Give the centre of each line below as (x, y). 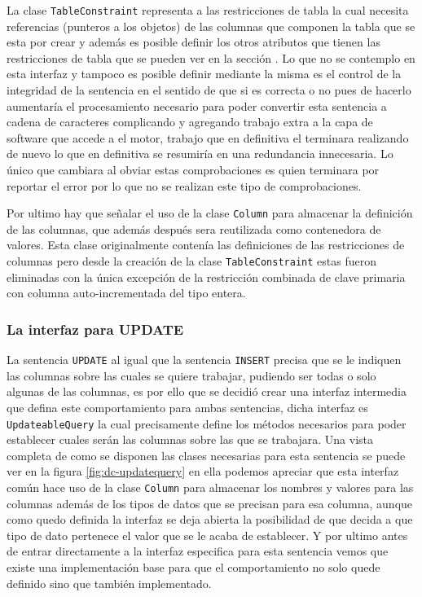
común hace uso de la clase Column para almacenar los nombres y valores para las (210, 487)
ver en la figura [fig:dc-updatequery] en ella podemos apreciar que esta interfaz (203, 471)
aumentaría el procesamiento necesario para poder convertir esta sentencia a (197, 105)
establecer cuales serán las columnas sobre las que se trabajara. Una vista (190, 439)
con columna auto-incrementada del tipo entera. (126, 293)
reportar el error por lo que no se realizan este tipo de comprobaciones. (184, 185)
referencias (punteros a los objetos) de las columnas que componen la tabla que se (211, 26)
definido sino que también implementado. (109, 583)
